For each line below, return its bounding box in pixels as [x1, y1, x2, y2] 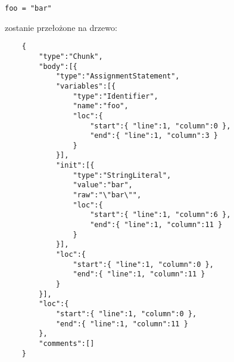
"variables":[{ [55, 81, 116, 90]
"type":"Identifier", [73, 92, 158, 100]
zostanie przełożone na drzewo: [5, 21, 117, 33]
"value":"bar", [73, 181, 133, 190]
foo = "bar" [5, 4, 52, 12]
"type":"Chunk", [39, 52, 103, 61]
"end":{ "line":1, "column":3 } [90, 131, 218, 140]
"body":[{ [39, 62, 77, 71]
